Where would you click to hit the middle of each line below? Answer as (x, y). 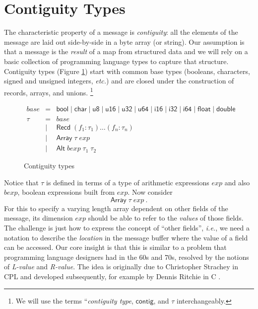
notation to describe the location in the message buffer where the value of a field (126, 237)
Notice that (21, 182)
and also (237, 182)
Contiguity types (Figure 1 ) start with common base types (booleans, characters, (127, 71)
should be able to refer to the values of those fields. (166, 218)
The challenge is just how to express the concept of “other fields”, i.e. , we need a (127, 228)
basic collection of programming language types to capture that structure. (116, 61)
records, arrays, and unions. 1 (49, 91)
